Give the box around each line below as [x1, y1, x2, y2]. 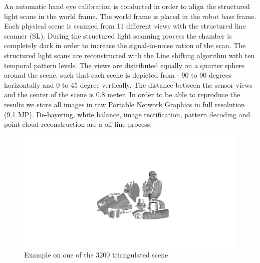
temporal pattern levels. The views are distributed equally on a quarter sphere [4, 60, 245, 70]
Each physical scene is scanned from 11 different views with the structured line [4, 21, 246, 31]
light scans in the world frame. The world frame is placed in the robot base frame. [4, 11, 256, 21]
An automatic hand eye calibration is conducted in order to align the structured [4, 1, 250, 11]
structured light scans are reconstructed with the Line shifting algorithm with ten [4, 50, 255, 60]
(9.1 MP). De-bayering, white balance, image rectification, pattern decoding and [4, 109, 250, 119]
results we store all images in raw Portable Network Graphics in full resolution [4, 99, 245, 109]
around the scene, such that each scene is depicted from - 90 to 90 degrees [4, 70, 231, 80]
